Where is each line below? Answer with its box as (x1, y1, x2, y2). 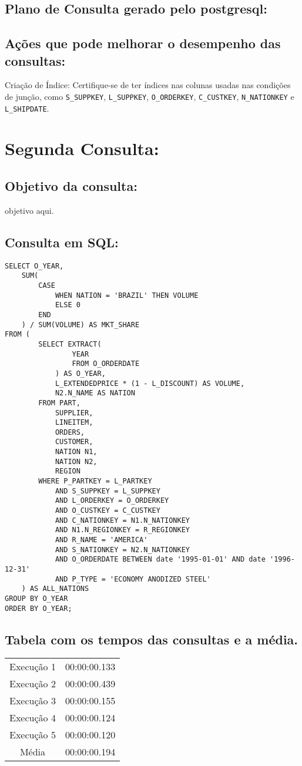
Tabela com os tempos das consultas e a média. (5, 630, 298, 648)
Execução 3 (9, 694, 56, 708)
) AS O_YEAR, (55, 369, 106, 378)
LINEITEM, (55, 418, 93, 427)
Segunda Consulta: (5, 136, 159, 160)
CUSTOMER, (55, 438, 93, 446)
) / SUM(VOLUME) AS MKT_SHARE (21, 320, 140, 329)
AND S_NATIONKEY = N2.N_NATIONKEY (55, 545, 190, 554)
